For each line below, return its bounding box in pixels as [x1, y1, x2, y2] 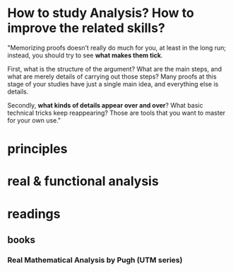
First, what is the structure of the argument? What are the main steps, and [7, 64, 222, 73]
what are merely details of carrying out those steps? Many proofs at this [7, 72, 217, 81]
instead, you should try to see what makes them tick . [7, 51, 163, 59]
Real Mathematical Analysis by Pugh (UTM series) [7, 255, 183, 265]
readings [7, 205, 61, 222]
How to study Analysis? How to [7, 5, 194, 21]
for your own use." [7, 115, 61, 125]
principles [7, 141, 68, 157]
